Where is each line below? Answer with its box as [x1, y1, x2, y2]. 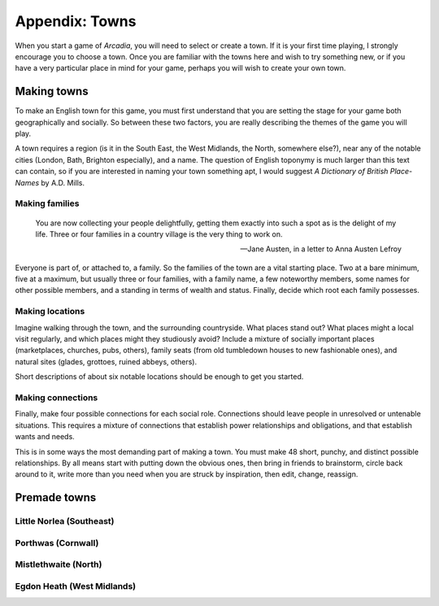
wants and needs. [15, 432, 75, 442]
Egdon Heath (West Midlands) [15, 580, 137, 591]
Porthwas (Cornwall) [15, 537, 99, 548]
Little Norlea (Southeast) [15, 516, 115, 527]
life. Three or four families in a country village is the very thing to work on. [35, 229, 284, 239]
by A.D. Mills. [41, 177, 85, 187]
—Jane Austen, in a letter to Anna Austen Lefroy [240, 244, 402, 254]
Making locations [15, 306, 85, 317]
